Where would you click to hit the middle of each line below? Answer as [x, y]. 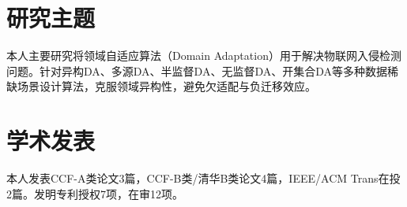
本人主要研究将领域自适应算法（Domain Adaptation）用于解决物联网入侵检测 [204, 55]
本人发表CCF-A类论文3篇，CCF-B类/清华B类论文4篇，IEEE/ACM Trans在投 [203, 178]
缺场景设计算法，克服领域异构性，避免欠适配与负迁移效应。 [161, 86]
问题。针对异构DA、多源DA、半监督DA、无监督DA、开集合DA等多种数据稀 [203, 70]
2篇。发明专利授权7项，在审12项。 [95, 193]
